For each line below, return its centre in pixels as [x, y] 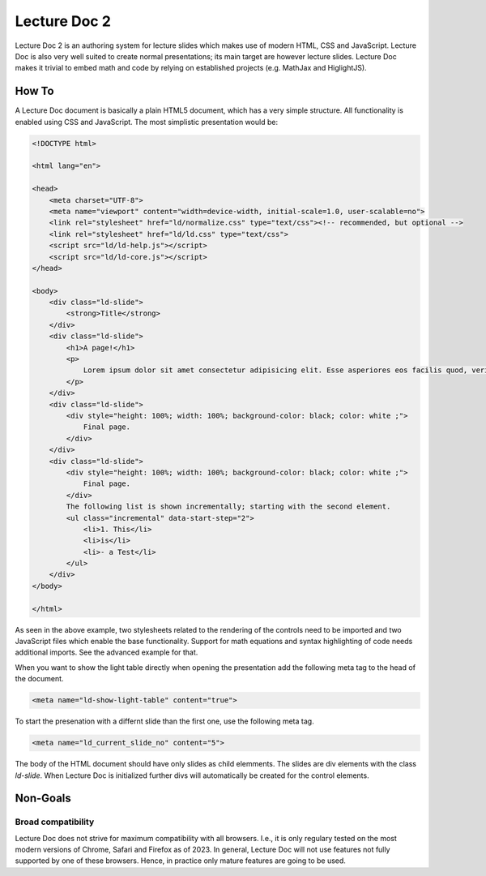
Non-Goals [43, 799]
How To [34, 91]
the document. [39, 679]
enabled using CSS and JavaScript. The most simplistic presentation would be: [147, 122]
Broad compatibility [55, 822]
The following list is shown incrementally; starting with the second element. [228, 507]
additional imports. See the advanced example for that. [107, 652]
